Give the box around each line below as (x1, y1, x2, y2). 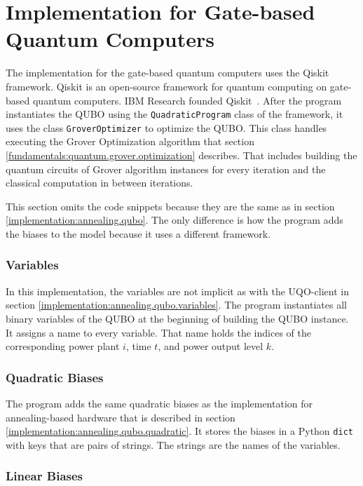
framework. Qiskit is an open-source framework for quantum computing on (6, 79, 327, 93)
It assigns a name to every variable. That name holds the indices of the (6, 325, 311, 339)
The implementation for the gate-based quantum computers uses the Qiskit (6, 65, 329, 80)
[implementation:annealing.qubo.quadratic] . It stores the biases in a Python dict (6, 424, 353, 438)
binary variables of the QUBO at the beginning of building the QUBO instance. (6, 311, 349, 325)
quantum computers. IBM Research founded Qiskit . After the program (32, 93, 342, 107)
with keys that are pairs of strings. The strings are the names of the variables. (6, 437, 341, 452)
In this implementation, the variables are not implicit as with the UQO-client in (6, 283, 349, 298)
